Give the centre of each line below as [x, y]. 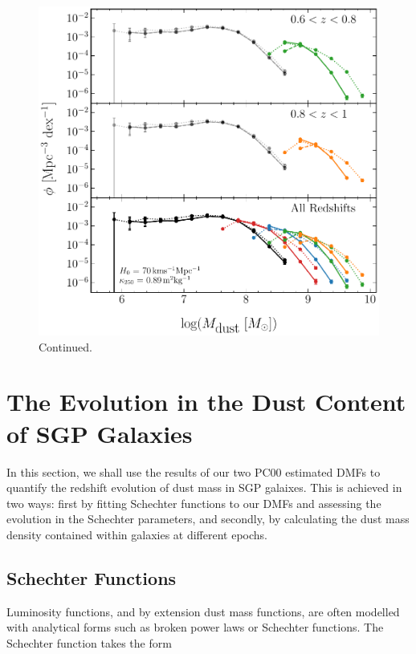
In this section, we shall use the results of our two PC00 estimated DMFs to [194, 471]
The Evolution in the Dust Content [206, 402]
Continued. [65, 346]
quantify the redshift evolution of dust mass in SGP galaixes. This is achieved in [204, 487]
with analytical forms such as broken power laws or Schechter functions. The [195, 627]
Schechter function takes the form [89, 642]
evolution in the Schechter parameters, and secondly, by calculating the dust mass [208, 519]
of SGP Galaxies [100, 433]
